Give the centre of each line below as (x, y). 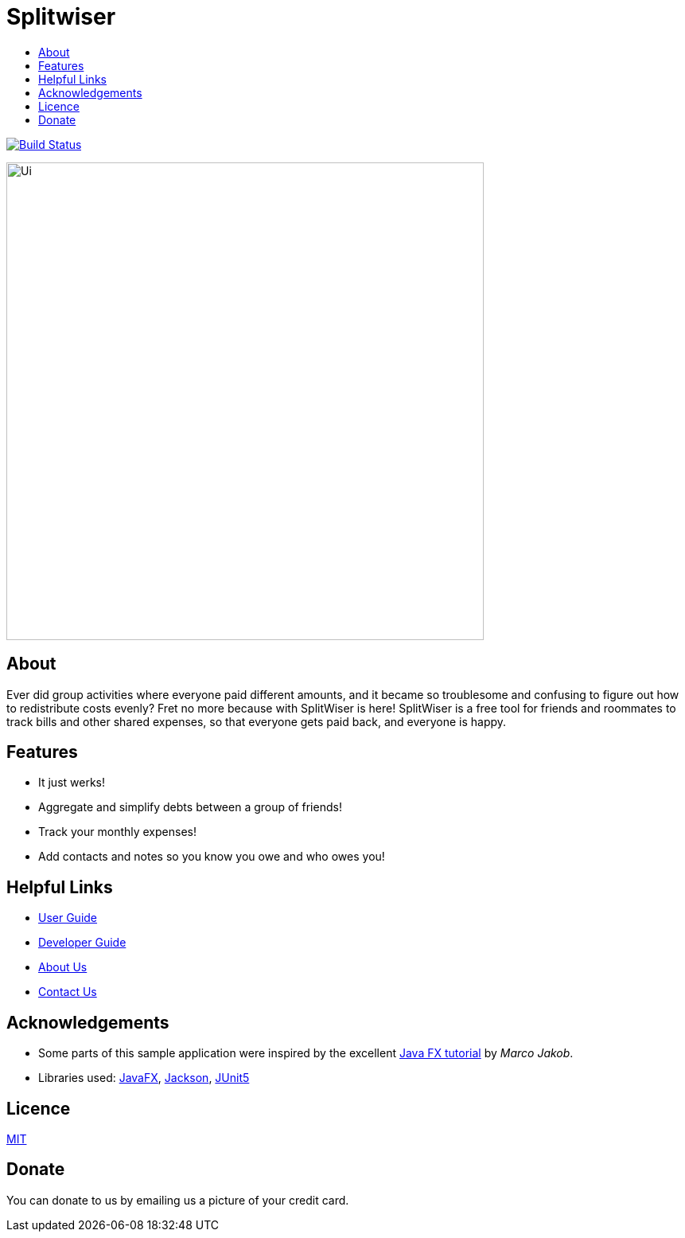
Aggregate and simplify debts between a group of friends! (190, 807)
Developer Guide (82, 943)
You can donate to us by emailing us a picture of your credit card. (178, 1200)
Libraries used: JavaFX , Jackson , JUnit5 (144, 1078)
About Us (63, 967)
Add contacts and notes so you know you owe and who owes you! (212, 857)
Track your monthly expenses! (117, 832)
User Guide (68, 918)
